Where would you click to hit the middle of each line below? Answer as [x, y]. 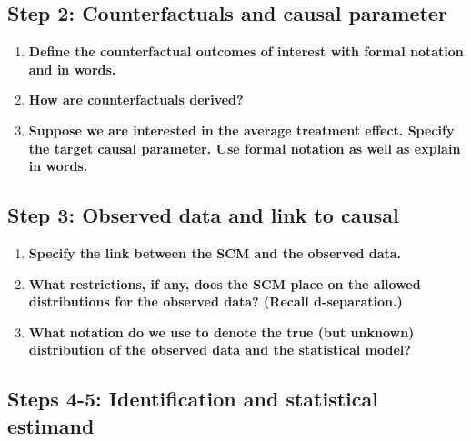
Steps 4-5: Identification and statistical [193, 399]
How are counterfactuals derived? [136, 100]
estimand [51, 425]
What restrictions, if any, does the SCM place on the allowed [225, 283]
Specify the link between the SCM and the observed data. [215, 252]
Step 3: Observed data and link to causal [203, 215]
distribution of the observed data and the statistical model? [220, 350]
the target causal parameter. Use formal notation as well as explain [245, 148]
